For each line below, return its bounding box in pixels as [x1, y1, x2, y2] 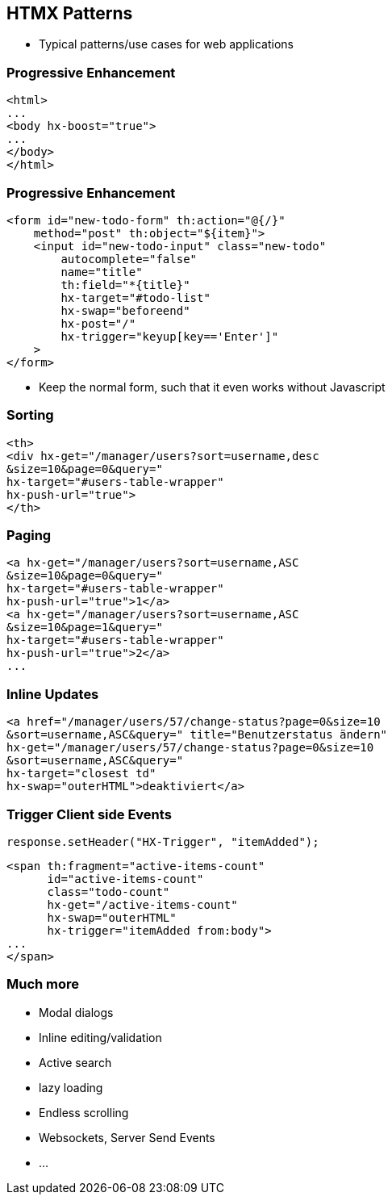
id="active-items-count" [47, 872, 204, 885]
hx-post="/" [60, 316, 136, 330]
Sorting [6, 407, 54, 424]
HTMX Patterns [6, 3, 133, 23]
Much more [6, 976, 80, 993]
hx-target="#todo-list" [60, 291, 211, 304]
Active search [39, 1055, 112, 1069]
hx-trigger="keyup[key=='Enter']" [60, 329, 279, 343]
